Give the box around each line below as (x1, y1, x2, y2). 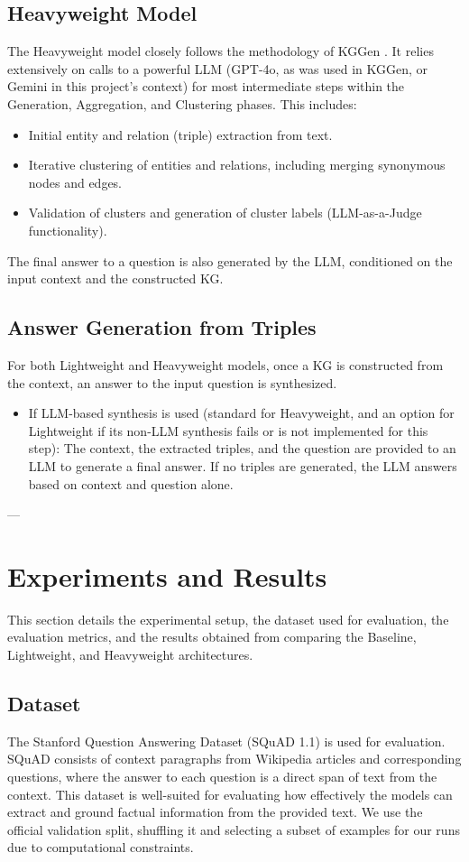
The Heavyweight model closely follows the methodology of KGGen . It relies (7, 42, 434, 60)
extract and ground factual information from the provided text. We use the (7, 802, 423, 821)
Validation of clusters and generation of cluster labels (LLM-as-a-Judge (28, 203, 422, 222)
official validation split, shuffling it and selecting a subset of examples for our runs (7, 820, 460, 839)
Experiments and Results (7, 557, 327, 594)
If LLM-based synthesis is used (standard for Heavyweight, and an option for (28, 403, 455, 422)
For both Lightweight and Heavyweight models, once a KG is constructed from (7, 355, 444, 374)
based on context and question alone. (28, 474, 234, 493)
